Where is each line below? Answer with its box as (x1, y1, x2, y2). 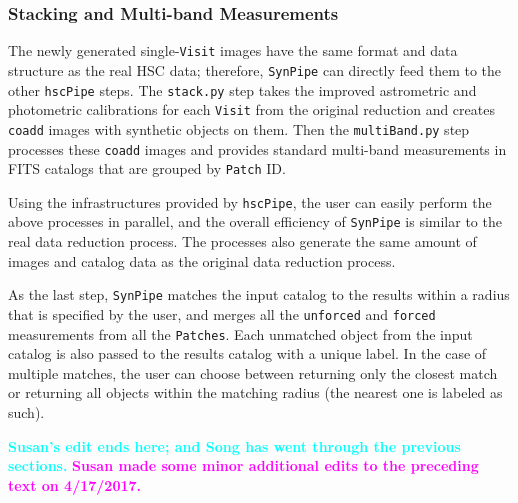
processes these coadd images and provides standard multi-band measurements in (8, 138, 507, 159)
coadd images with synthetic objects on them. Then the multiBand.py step (8, 118, 470, 139)
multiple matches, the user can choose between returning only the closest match (8, 362, 498, 383)
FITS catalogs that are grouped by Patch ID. (8, 158, 286, 179)
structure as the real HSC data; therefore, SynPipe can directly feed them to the (8, 59, 502, 80)
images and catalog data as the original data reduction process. (8, 250, 396, 271)
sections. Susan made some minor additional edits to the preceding (8, 455, 479, 476)
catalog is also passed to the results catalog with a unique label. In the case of (8, 343, 487, 364)
